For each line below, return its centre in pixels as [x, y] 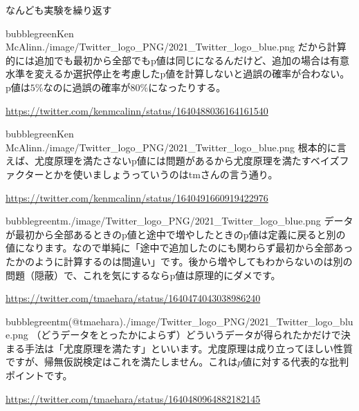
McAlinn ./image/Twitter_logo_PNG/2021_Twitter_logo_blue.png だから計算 [176, 47]
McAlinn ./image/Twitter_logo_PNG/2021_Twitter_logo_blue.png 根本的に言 [176, 147]
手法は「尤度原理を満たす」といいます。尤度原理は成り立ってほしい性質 [188, 348]
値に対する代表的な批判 [296, 362]
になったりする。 [187, 87]
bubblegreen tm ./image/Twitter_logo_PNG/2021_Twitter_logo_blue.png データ [179, 221]
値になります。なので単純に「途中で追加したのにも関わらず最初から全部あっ [179, 248]
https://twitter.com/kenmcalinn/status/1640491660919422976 [137, 197]
